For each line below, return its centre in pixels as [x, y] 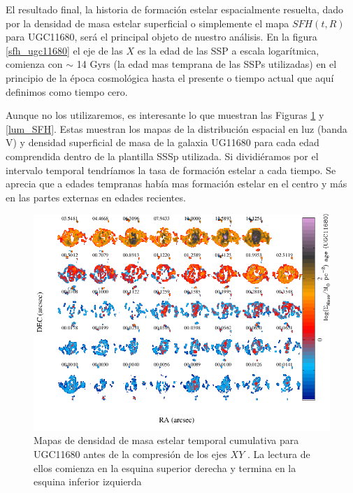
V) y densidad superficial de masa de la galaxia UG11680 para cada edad [163, 142]
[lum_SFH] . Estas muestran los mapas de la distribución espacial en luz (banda [176, 128]
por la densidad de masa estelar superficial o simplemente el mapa [147, 23]
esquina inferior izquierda [88, 481]
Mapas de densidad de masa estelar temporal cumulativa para [166, 440]
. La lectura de [279, 454]
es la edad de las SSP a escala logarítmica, [228, 50]
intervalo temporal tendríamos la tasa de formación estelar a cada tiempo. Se [171, 170]
